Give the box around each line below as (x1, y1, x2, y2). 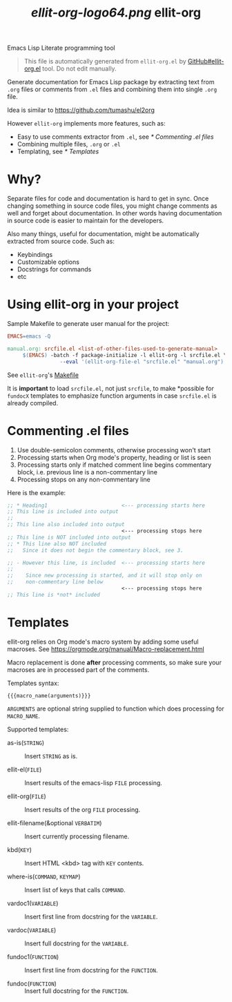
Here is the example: (7, 488, 66, 497)
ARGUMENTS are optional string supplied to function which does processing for (7, 704, 224, 713)
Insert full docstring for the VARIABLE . (24, 939, 129, 947)
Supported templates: (7, 725, 69, 733)
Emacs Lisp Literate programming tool (7, 44, 115, 52)
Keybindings (17, 251, 53, 259)
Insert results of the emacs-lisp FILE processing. (24, 778, 162, 787)
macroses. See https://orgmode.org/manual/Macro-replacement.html (7, 644, 205, 653)
